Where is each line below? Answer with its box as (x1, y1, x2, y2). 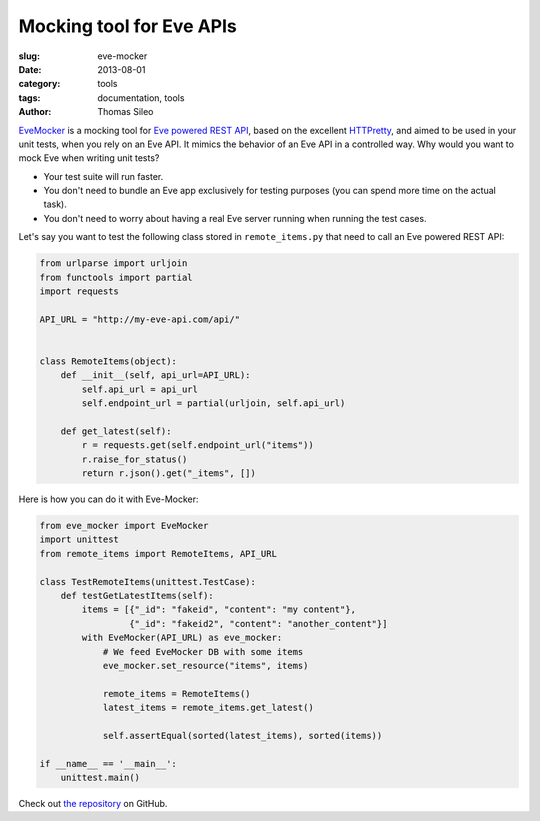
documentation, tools (97, 91, 185, 104)
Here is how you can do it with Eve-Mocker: (18, 493, 199, 505)
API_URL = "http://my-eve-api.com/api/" (39, 313, 240, 325)
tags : (18, 91, 41, 104)
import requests (39, 286, 120, 297)
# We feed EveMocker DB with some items (102, 646, 304, 657)
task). (43, 198, 67, 210)
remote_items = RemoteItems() (102, 688, 251, 699)
